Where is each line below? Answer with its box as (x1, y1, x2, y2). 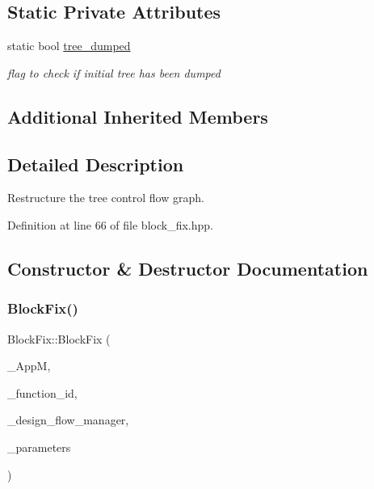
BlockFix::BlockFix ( (7, 330, 111, 347)
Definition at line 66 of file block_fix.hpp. (7, 216, 213, 233)
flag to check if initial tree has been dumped (7, 64, 221, 81)
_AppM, (7, 357, 51, 374)
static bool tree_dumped (7, 37, 131, 54)
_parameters (7, 438, 71, 455)
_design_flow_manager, (7, 411, 129, 428)
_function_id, (7, 384, 78, 401)
